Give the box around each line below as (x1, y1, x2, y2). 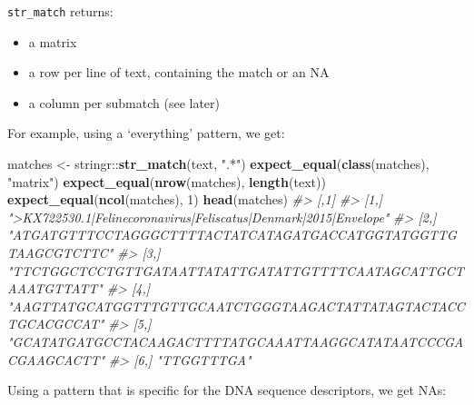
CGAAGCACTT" (7, 350, 105, 369)
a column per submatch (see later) (28, 93, 221, 112)
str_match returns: (7, 2, 114, 20)
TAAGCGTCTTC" (7, 243, 114, 262)
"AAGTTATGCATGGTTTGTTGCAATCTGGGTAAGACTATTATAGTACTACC (7, 296, 465, 315)
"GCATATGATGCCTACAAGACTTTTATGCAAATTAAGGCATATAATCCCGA (7, 331, 464, 351)
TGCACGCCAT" (7, 314, 104, 333)
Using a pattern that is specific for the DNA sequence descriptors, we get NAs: (7, 380, 447, 400)
